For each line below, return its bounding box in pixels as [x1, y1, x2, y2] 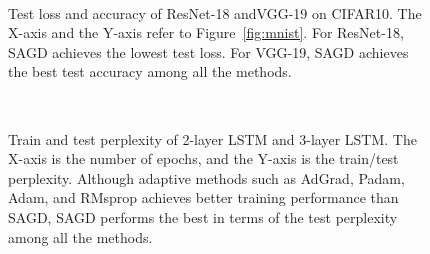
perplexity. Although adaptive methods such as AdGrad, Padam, [8, 167, 405, 188]
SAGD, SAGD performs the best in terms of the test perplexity [8, 206, 398, 227]
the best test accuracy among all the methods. [8, 61, 292, 82]
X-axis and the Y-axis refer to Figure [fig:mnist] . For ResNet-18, [8, 22, 404, 43]
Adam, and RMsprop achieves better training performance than [8, 187, 399, 208]
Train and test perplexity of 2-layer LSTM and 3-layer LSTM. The [8, 128, 417, 149]
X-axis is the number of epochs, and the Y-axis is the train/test [8, 148, 399, 169]
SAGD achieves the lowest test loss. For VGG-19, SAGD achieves [8, 41, 409, 62]
